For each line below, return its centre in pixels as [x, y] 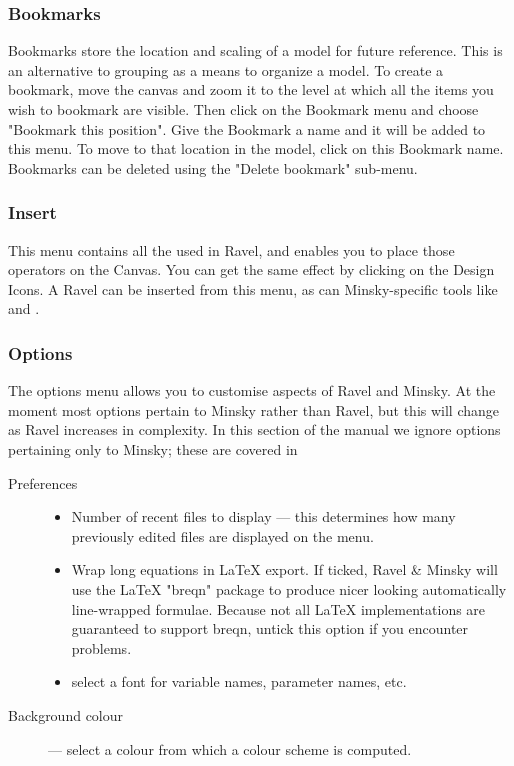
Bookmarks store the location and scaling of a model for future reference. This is [255, 50]
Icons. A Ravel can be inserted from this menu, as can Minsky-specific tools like [253, 288]
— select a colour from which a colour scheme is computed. [230, 748]
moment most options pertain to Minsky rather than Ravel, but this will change [254, 409]
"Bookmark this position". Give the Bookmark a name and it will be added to [247, 128]
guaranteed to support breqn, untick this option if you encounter [270, 628]
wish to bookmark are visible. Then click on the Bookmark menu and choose [243, 109]
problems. [101, 647]
